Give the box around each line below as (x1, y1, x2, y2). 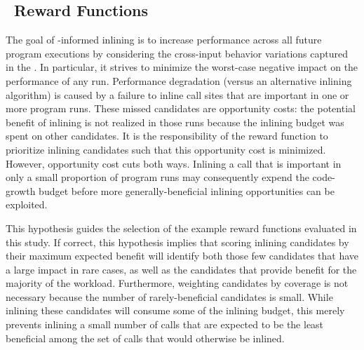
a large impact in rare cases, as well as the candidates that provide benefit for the (6, 262, 357, 276)
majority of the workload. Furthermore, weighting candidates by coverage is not (6, 276, 349, 290)
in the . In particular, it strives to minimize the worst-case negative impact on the (6, 60, 358, 74)
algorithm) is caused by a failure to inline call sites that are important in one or (6, 87, 349, 102)
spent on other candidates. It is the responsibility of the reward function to (6, 128, 328, 143)
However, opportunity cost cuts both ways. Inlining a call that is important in (6, 156, 342, 170)
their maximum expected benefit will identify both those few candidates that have (6, 248, 359, 263)
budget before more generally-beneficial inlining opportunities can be (39, 183, 335, 198)
